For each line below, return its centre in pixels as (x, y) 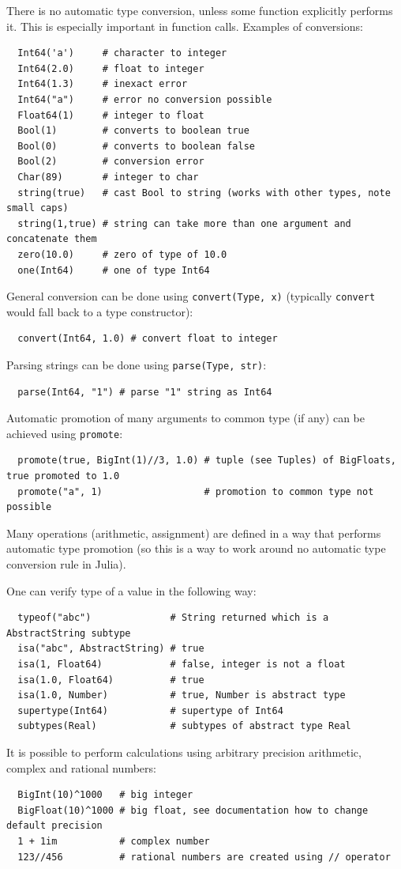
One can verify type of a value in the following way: (131, 590)
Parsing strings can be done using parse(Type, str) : (137, 364)
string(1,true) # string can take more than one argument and (184, 223)
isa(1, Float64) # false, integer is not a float (182, 664)
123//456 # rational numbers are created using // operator (204, 857)
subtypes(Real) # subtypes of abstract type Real (184, 726)
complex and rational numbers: (81, 767)
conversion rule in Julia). (66, 564)
